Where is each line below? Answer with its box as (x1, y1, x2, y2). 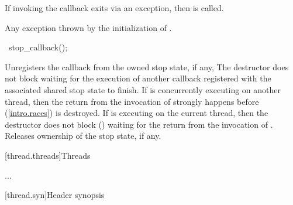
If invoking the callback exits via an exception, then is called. (5, 2, 224, 13)
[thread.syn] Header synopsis (5, 189, 105, 201)
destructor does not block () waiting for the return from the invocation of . (5, 118, 273, 130)
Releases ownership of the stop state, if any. (5, 129, 161, 142)
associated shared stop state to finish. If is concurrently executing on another (5, 83, 281, 95)
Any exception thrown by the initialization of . (5, 21, 172, 33)
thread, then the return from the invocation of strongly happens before (5, 95, 259, 107)
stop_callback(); (8, 41, 68, 53)
